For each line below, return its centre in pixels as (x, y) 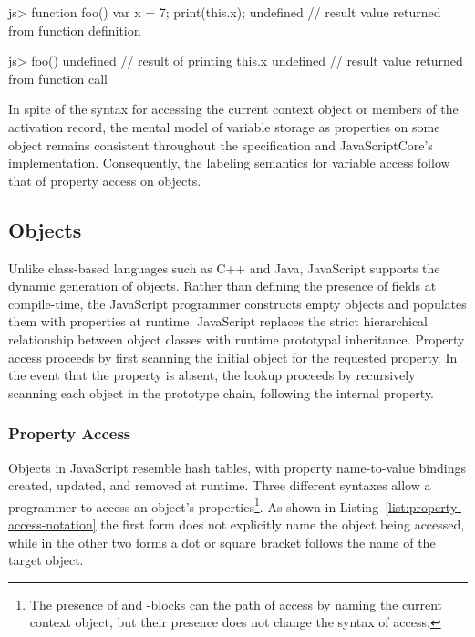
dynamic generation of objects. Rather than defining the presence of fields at (222, 286)
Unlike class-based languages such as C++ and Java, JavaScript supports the (224, 267)
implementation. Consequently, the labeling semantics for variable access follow (229, 163)
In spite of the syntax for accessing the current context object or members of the (233, 109)
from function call (58, 78)
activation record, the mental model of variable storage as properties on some (224, 126)
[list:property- (423, 506)
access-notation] (52, 524)
